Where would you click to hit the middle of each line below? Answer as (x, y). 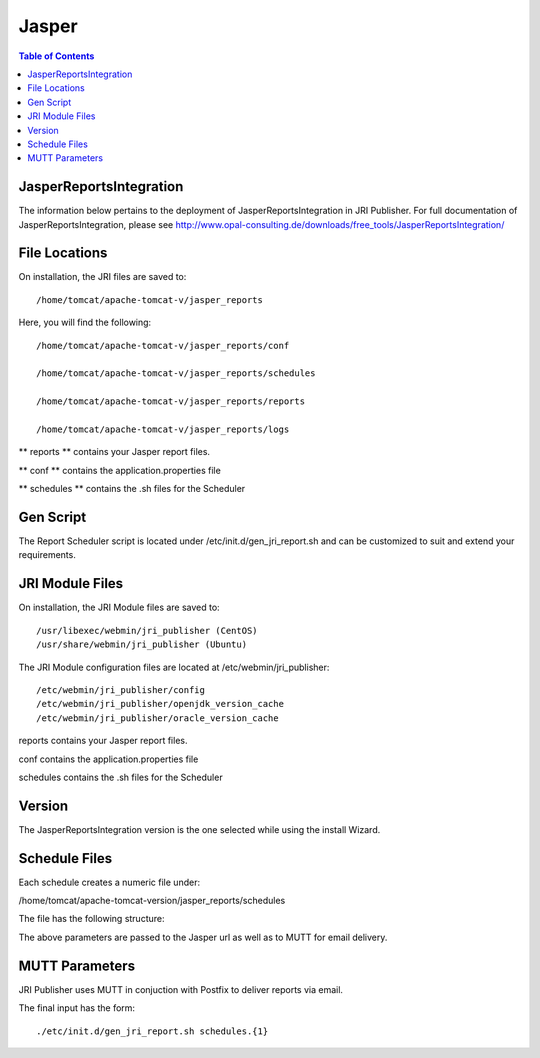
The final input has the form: (76, 1008)
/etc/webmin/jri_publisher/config (120, 689)
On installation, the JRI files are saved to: (102, 277)
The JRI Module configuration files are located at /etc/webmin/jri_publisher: (174, 667)
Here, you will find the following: (85, 322)
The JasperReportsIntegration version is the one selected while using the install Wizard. (199, 829)
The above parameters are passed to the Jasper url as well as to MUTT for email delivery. (203, 937)
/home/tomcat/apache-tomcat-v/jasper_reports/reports (170, 401)
